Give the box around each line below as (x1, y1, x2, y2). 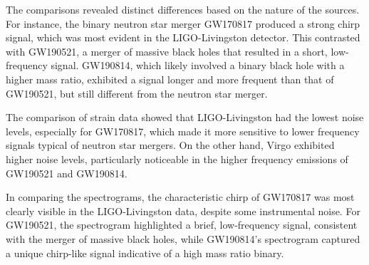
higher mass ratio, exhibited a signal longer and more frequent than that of (6, 71, 334, 86)
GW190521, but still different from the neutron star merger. (6, 85, 268, 100)
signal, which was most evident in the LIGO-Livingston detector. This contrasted (6, 30, 360, 45)
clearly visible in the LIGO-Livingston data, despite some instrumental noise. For (6, 203, 360, 218)
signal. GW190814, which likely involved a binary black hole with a (51, 58, 345, 73)
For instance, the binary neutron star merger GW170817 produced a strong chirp (6, 16, 360, 31)
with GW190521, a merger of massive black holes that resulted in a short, (6, 43, 328, 58)
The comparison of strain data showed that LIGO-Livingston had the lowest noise (6, 110, 364, 125)
